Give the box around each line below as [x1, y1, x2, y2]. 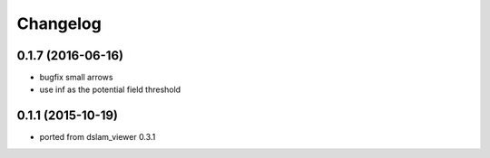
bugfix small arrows [39, 72, 113, 83]
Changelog [16, 14, 102, 33]
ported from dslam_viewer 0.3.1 [39, 132, 156, 143]
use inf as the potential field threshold [39, 84, 181, 95]
